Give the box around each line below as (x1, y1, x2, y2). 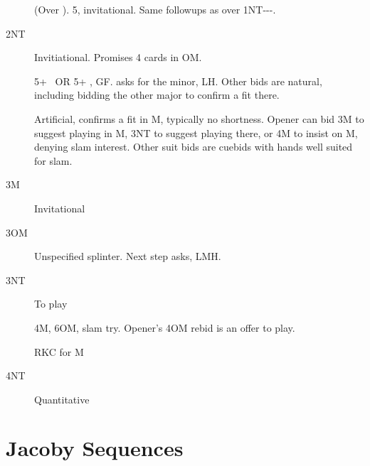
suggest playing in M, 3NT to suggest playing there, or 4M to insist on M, (34, 125, 358, 140)
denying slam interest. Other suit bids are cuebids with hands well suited (34, 139, 353, 154)
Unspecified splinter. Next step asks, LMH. (34, 249, 221, 264)
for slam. (34, 153, 73, 168)
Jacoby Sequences (6, 433, 184, 462)
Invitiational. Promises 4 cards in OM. (34, 50, 202, 65)
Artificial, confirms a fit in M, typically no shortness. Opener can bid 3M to (34, 111, 364, 126)
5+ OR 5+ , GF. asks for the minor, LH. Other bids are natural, (34, 73, 322, 88)
